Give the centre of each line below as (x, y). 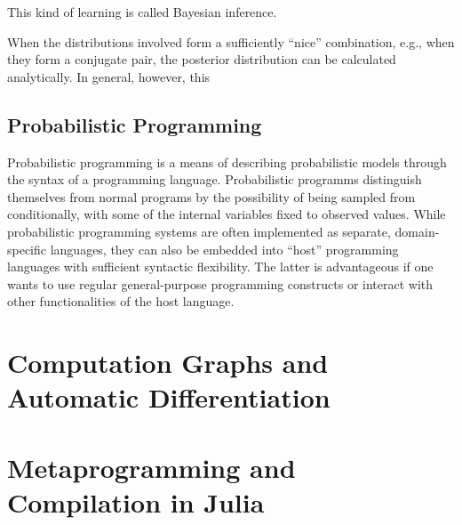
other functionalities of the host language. (121, 301)
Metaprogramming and (151, 467)
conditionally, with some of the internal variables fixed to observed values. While (227, 214)
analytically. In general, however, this (109, 76)
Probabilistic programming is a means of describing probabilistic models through (227, 162)
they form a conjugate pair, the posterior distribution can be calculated (202, 59)
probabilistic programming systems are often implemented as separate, (199, 231)
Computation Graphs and (168, 363)
